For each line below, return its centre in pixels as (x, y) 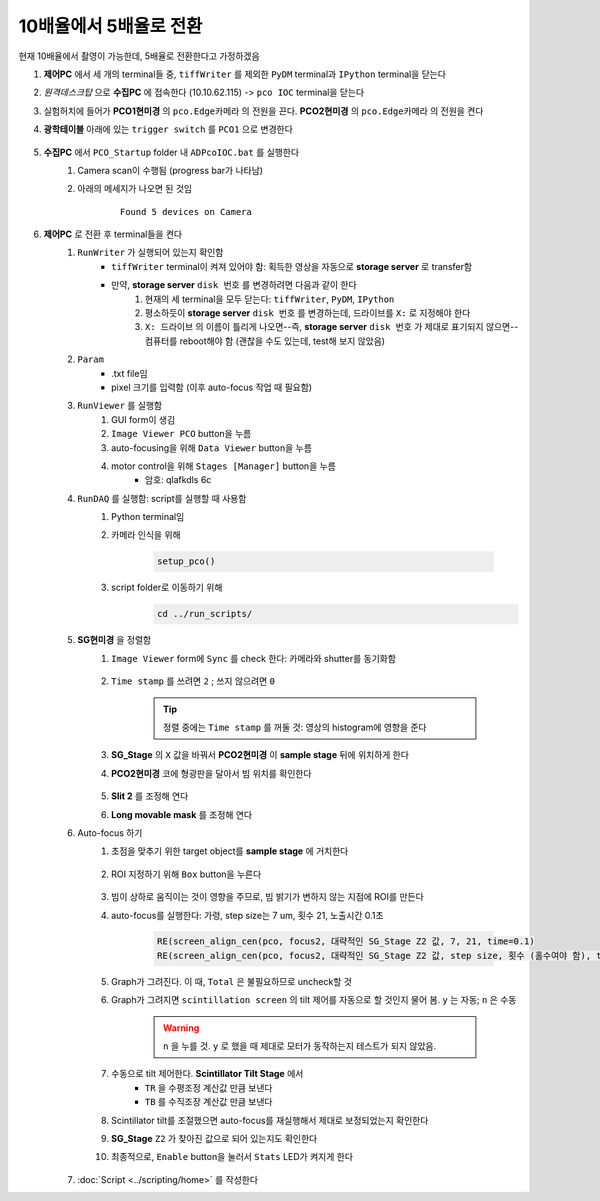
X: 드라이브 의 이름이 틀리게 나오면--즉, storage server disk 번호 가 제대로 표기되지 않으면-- (332, 327)
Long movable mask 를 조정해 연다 (182, 814)
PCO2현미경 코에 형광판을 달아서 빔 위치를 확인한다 (211, 773)
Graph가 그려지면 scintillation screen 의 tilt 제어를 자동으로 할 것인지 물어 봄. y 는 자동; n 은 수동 (314, 1000)
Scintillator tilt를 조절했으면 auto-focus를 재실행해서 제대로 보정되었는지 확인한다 (270, 1120)
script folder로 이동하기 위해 (167, 587)
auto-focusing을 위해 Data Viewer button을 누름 (211, 447)
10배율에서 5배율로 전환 (110, 26)
